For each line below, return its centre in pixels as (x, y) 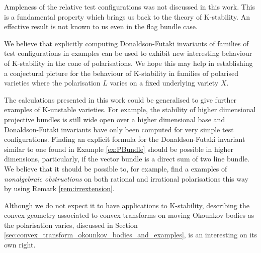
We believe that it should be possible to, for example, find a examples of (116, 168)
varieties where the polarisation (52, 83)
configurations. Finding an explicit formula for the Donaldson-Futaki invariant (125, 139)
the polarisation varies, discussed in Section (71, 225)
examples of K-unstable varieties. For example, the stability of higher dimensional (130, 109)
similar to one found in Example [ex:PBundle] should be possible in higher (119, 149)
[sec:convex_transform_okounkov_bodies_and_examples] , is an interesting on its (131, 235)
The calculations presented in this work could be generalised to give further (120, 99)
